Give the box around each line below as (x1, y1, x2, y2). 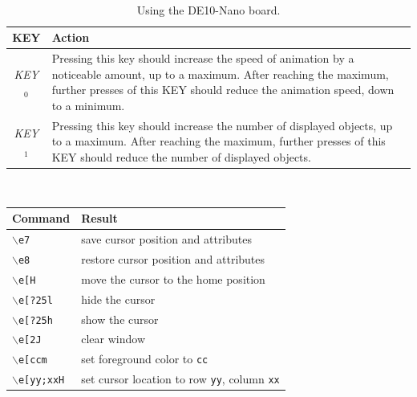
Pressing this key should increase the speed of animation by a (51, 50, 354, 67)
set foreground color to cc (81, 350, 208, 367)
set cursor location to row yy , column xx (81, 370, 280, 387)
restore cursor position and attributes (81, 250, 265, 267)
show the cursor (81, 310, 159, 327)
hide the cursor (81, 290, 156, 307)
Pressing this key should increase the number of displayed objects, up (51, 117, 393, 133)
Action (51, 29, 90, 46)
